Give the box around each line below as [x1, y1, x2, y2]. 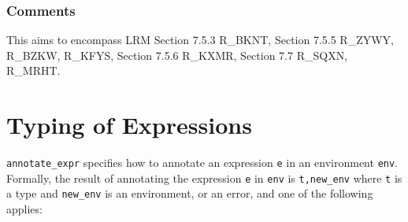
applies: [6, 201, 43, 217]
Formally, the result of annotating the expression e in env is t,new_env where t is [6, 169, 402, 186]
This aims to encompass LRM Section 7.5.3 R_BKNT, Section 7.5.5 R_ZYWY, [6, 31, 395, 48]
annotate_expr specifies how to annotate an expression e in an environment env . [6, 154, 399, 171]
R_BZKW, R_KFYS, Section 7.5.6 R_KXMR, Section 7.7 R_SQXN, [6, 46, 348, 63]
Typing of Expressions [6, 109, 252, 141]
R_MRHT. [6, 62, 61, 79]
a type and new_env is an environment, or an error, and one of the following [6, 185, 373, 202]
